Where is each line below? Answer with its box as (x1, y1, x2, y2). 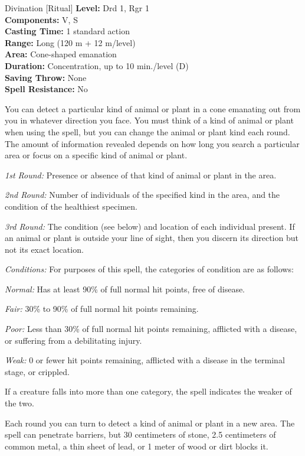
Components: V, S (5, 13, 78, 25)
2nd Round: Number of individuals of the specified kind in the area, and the (5, 188, 280, 201)
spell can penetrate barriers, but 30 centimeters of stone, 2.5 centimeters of (5, 428, 276, 441)
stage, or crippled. (5, 365, 70, 377)
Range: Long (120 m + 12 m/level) (5, 36, 136, 48)
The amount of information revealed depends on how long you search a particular (5, 137, 300, 149)
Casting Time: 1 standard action (5, 25, 130, 37)
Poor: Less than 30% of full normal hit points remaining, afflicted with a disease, (5, 323, 297, 335)
